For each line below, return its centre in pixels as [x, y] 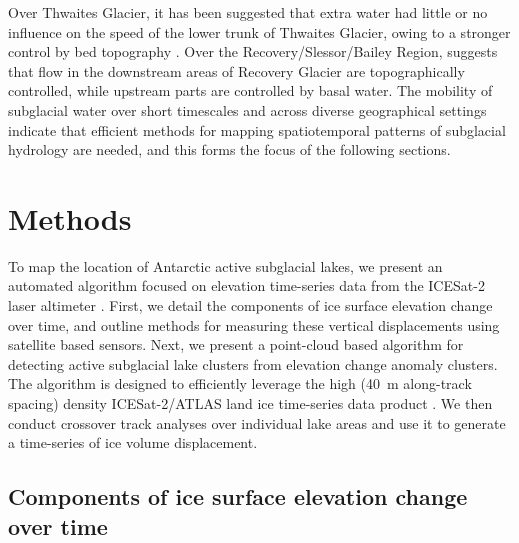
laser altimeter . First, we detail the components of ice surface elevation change [250, 305]
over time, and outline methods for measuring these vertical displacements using [254, 324]
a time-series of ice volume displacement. [133, 442]
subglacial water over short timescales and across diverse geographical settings [247, 109]
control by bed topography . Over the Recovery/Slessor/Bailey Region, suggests [253, 51]
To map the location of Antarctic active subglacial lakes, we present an [225, 265]
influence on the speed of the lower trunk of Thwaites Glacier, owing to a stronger [259, 31]
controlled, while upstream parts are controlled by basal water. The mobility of [250, 90]
